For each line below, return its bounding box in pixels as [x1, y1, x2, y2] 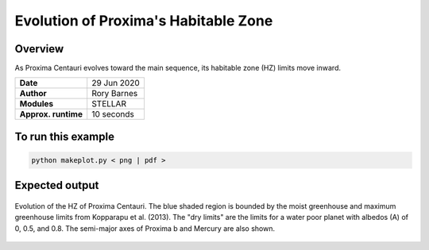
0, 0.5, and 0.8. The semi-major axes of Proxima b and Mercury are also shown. [14, 223, 276, 233]
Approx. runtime [19, 109, 83, 120]
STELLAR [91, 98, 127, 110]
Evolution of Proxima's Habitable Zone [14, 12, 273, 29]
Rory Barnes [91, 88, 138, 99]
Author [19, 88, 47, 99]
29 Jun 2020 [91, 78, 141, 89]
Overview [14, 42, 64, 56]
